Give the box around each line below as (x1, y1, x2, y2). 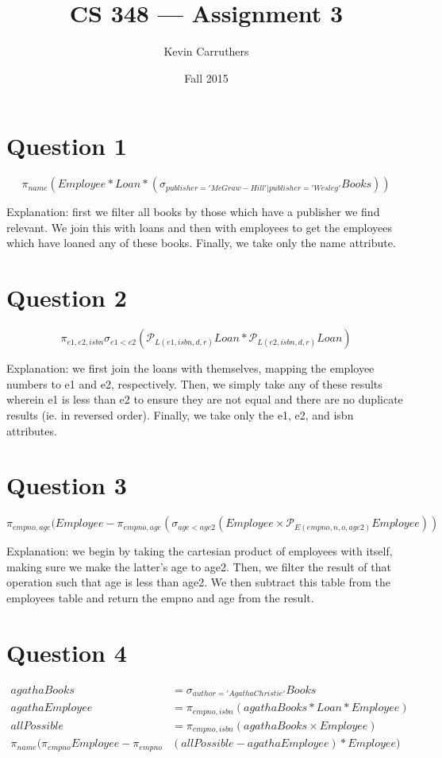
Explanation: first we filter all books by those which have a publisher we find (6, 203, 380, 220)
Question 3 (6, 469, 127, 501)
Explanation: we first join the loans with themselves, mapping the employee (6, 360, 375, 377)
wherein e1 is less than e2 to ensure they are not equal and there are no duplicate (6, 391, 403, 408)
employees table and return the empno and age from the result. (6, 590, 314, 606)
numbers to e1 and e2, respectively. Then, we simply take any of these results (6, 375, 382, 392)
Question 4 (6, 636, 127, 668)
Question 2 (6, 281, 127, 314)
